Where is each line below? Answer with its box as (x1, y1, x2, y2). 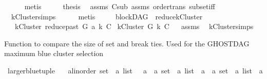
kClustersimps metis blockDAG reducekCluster (11, 11, 203, 21)
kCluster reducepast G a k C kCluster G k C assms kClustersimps (14, 21, 254, 32)
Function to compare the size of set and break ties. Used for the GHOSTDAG (4, 38, 250, 48)
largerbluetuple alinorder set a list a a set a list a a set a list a (7, 65, 263, 75)
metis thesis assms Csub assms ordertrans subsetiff (24, 1, 215, 11)
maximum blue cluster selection (4, 48, 104, 59)
